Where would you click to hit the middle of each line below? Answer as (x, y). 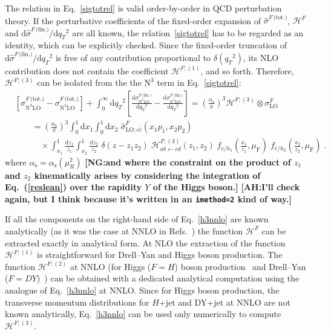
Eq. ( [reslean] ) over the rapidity (73, 187)
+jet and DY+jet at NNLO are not (224, 302)
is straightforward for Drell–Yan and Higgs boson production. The (160, 255)
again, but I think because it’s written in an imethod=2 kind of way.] (148, 198)
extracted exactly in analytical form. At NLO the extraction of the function (145, 242)
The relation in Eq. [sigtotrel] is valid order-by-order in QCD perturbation (143, 8)
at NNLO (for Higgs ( (110, 266)
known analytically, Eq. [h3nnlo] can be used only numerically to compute (143, 314)
